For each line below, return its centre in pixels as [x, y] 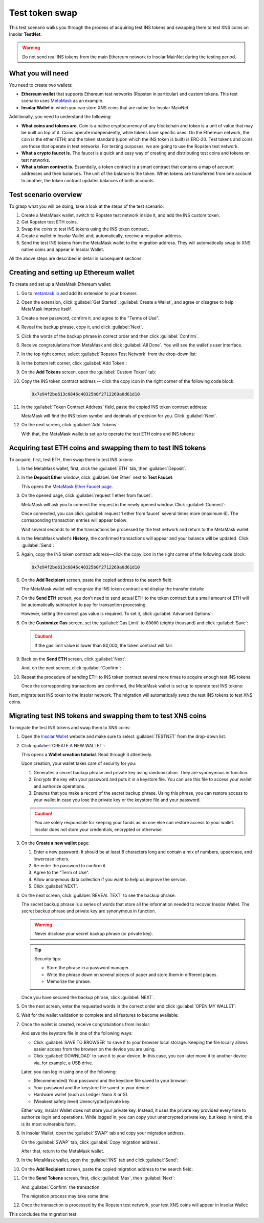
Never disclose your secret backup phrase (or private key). [94, 934]
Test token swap [43, 13]
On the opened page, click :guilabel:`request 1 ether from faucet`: [87, 495]
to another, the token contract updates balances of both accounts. [88, 180]
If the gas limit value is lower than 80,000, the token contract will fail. [104, 645]
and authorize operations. [59, 786]
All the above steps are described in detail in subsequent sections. [76, 258]
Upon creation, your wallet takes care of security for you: [79, 763]
